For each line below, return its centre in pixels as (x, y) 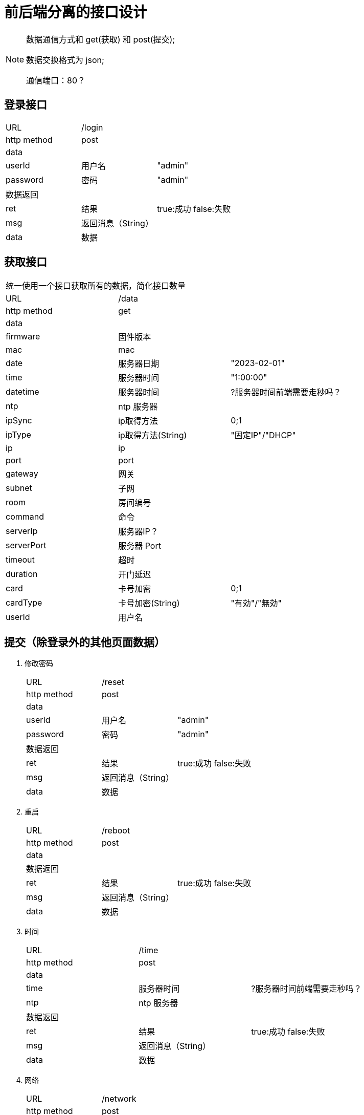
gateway (22, 474)
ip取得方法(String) (153, 435)
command (25, 517)
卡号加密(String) (149, 603)
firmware (23, 337)
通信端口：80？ (56, 80)
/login (92, 127)
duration (22, 574)
